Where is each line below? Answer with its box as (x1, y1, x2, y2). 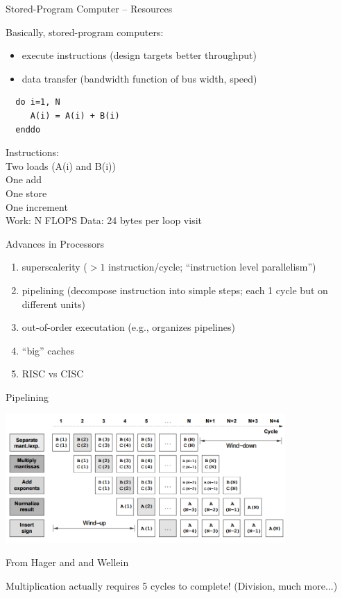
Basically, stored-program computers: (6, 24, 164, 39)
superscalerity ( (22, 259, 87, 274)
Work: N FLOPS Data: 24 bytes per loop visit (6, 213, 202, 228)
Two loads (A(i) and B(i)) (6, 158, 116, 173)
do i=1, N (15, 97, 60, 108)
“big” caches (22, 343, 74, 357)
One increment (6, 199, 68, 214)
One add (6, 172, 42, 187)
